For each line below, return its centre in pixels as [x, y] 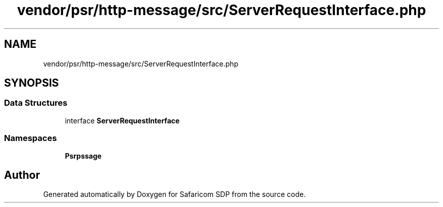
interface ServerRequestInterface [122, 120]
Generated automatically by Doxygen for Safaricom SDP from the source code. [174, 194]
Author [22, 175]
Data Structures [36, 103]
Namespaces [31, 138]
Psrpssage [83, 156]
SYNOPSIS [32, 83]
